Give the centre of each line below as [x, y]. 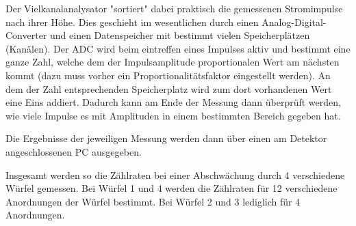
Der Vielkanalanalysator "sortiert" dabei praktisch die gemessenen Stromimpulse [174, 8]
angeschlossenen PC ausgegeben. [74, 151]
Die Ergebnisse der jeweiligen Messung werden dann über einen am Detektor [166, 138]
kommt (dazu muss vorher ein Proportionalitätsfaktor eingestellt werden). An [168, 75]
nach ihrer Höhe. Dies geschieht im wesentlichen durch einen [132, 22]
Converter [26, 35]
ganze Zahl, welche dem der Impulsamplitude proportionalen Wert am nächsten [173, 62]
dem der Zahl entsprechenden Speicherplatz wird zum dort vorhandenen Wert [169, 88]
